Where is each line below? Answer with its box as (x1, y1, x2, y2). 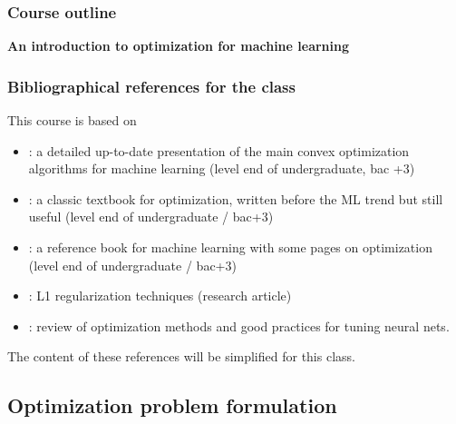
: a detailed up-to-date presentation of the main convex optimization (28, 141, 410, 160)
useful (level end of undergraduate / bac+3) (28, 207, 274, 226)
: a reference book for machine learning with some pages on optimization (28, 238, 432, 256)
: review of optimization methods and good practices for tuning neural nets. (28, 316, 450, 335)
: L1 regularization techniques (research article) (28, 286, 292, 305)
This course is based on (7, 111, 137, 130)
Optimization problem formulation (7, 391, 337, 419)
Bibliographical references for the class (7, 74, 296, 97)
